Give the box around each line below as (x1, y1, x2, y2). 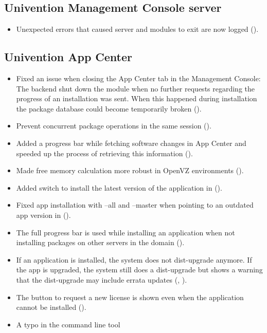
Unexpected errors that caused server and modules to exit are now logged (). (16, 24, 259, 34)
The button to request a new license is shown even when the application (16, 291, 244, 302)
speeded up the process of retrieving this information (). (16, 147, 193, 158)
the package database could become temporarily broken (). (16, 103, 202, 114)
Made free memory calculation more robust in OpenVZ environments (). (16, 165, 244, 176)
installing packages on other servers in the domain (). (16, 237, 185, 248)
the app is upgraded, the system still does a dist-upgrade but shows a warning (16, 264, 263, 275)
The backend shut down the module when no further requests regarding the (16, 83, 255, 94)
